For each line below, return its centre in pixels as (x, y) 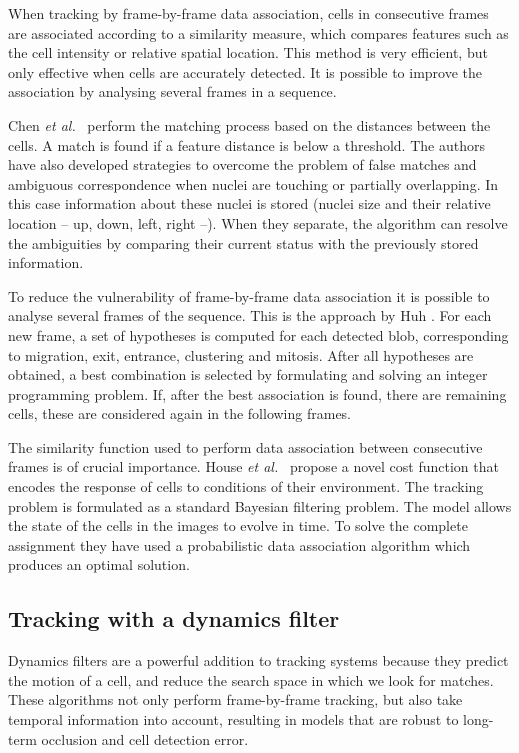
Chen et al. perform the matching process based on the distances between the (249, 124)
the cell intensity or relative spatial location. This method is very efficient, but (248, 52)
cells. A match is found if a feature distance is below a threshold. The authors (246, 144)
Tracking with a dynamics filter (174, 618)
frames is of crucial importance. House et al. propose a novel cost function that (253, 466)
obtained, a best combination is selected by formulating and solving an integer (248, 374)
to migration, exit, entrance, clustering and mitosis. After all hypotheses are (241, 354)
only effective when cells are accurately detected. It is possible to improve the (245, 71)
